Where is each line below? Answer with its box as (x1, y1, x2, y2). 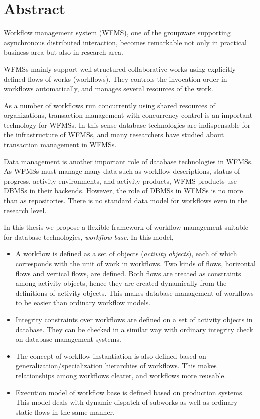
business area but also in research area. (4, 47, 123, 57)
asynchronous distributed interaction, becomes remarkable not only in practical (4, 37, 247, 47)
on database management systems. (15, 334, 121, 344)
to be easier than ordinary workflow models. (15, 297, 151, 308)
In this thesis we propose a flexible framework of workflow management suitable (4, 222, 248, 232)
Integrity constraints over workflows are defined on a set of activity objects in (15, 314, 253, 324)
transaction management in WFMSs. (4, 139, 117, 150)
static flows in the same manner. (15, 406, 115, 417)
